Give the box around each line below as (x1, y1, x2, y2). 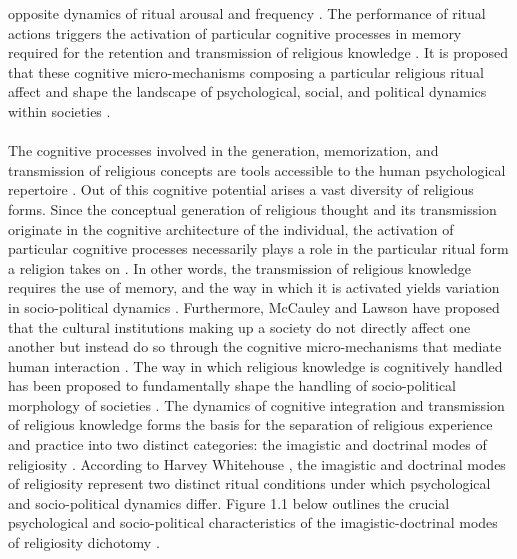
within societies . (8, 100, 111, 121)
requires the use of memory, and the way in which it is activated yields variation (8, 277, 500, 298)
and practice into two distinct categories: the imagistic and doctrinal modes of (8, 434, 487, 455)
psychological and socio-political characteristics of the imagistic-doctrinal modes (8, 512, 498, 533)
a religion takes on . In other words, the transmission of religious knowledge (8, 257, 472, 278)
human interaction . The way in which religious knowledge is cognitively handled (8, 355, 503, 376)
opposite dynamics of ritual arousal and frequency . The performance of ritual (8, 3, 486, 23)
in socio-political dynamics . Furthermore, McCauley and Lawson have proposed (8, 296, 500, 317)
